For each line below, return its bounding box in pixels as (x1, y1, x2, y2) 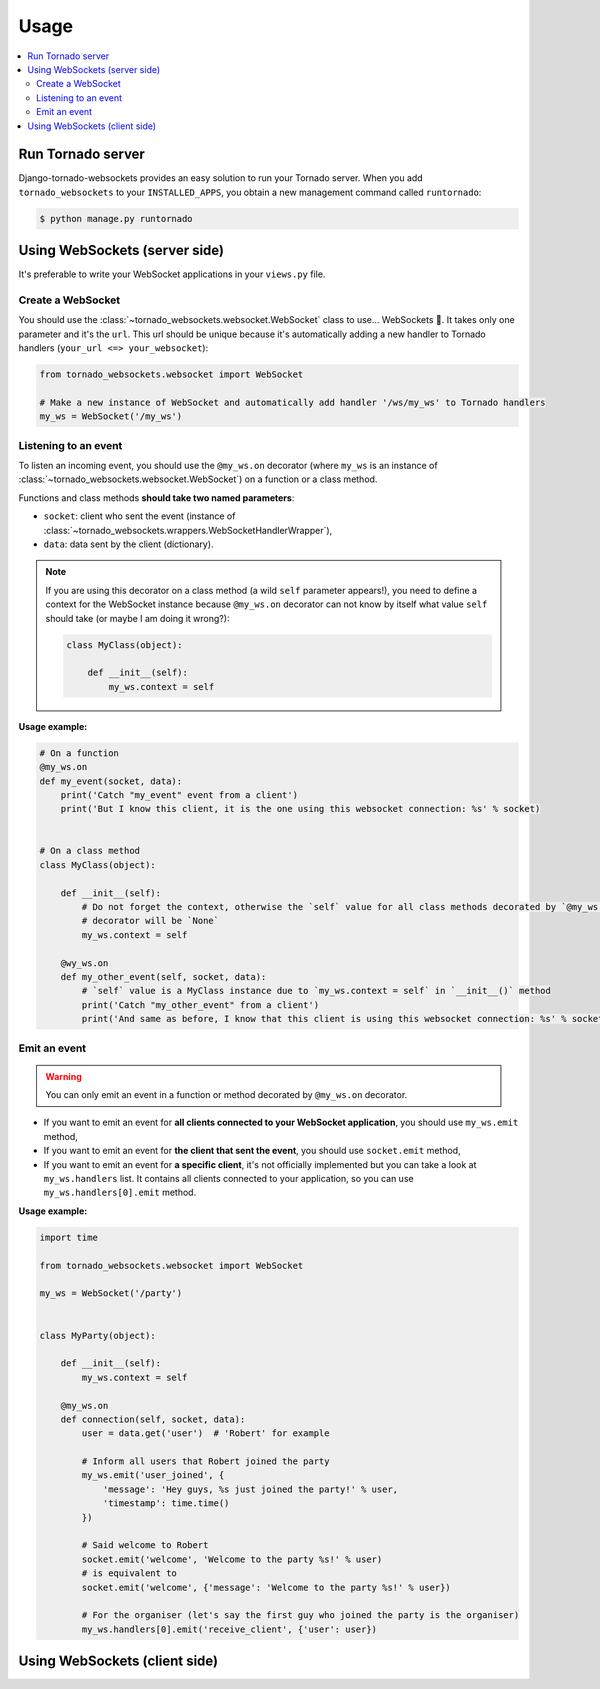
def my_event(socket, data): (39, 775, 183, 787)
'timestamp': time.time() (102, 1498, 230, 1509)
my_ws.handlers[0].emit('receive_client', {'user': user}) (81, 1623, 378, 1635)
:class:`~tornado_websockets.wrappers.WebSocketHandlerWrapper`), (43, 524, 333, 536)
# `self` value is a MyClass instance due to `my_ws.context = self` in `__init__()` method (81, 985, 552, 997)
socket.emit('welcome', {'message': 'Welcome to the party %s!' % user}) (81, 1581, 452, 1593)
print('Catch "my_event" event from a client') (60, 789, 299, 800)
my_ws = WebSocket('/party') (39, 1288, 183, 1299)
